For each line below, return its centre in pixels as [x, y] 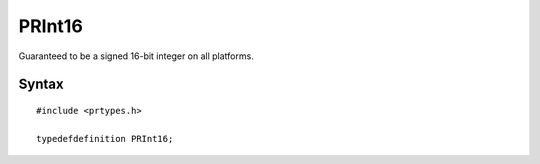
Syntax [41, 84]
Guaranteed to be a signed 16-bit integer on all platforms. [136, 56]
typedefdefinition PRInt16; [105, 138]
